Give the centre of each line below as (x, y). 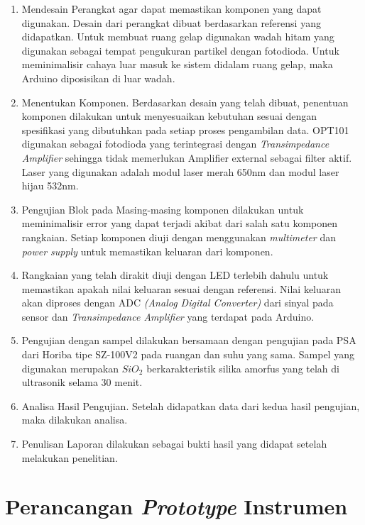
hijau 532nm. (50, 186)
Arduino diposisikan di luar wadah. (98, 78)
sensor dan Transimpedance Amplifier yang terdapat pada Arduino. (168, 316)
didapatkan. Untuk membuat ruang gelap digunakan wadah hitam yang (178, 37)
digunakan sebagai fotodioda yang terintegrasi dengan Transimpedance (175, 144)
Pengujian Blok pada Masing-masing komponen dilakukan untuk (163, 209)
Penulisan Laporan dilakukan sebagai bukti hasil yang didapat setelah (174, 444)
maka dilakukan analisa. (75, 420)
